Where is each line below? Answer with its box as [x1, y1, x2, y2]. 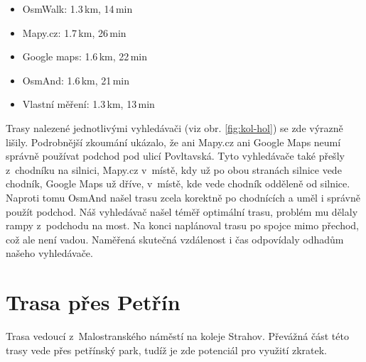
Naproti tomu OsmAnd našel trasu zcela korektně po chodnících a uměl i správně [6, 190, 360, 204]
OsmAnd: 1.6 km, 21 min [22, 72, 129, 87]
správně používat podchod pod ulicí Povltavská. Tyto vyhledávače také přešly [6, 148, 345, 163]
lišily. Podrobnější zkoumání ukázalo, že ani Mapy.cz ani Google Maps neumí [6, 134, 341, 149]
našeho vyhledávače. [6, 246, 93, 260]
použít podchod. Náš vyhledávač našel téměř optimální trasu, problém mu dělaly [6, 204, 358, 219]
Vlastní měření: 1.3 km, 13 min [22, 97, 155, 111]
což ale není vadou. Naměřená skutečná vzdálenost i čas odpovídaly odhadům [6, 231, 344, 246]
